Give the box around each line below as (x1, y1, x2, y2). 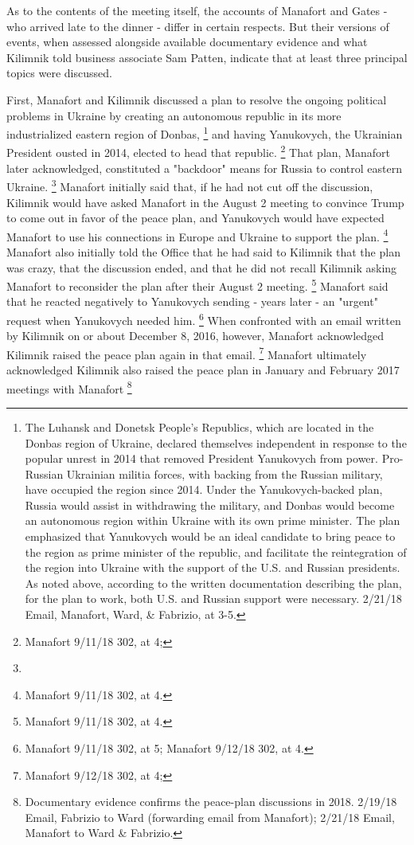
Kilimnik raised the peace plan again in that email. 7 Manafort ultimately (6, 343, 367, 362)
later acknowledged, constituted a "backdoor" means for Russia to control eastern (6, 159, 402, 176)
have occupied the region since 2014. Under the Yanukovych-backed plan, (25, 481, 383, 498)
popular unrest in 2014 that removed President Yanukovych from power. (25, 450, 378, 467)
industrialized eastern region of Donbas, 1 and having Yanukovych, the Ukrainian (6, 123, 403, 142)
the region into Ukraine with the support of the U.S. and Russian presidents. (25, 559, 400, 576)
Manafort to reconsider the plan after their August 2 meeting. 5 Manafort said (6, 276, 389, 294)
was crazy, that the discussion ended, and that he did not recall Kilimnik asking (6, 259, 397, 276)
